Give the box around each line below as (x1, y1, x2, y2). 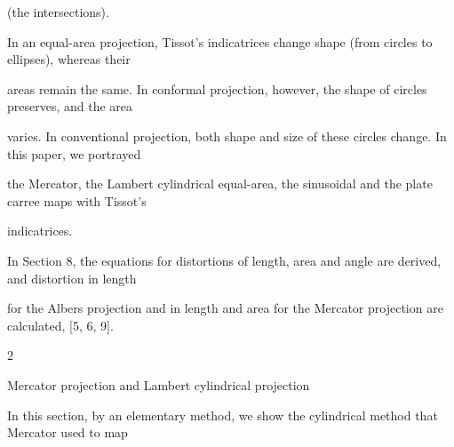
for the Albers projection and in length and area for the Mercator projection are (7, 299, 443, 317)
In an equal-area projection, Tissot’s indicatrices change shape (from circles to (7, 32, 433, 51)
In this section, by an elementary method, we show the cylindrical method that (7, 405, 438, 424)
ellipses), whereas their (7, 50, 131, 68)
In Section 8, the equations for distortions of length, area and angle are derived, (7, 251, 442, 269)
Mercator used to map (7, 423, 128, 442)
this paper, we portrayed (7, 144, 141, 163)
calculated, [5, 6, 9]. (7, 315, 114, 334)
